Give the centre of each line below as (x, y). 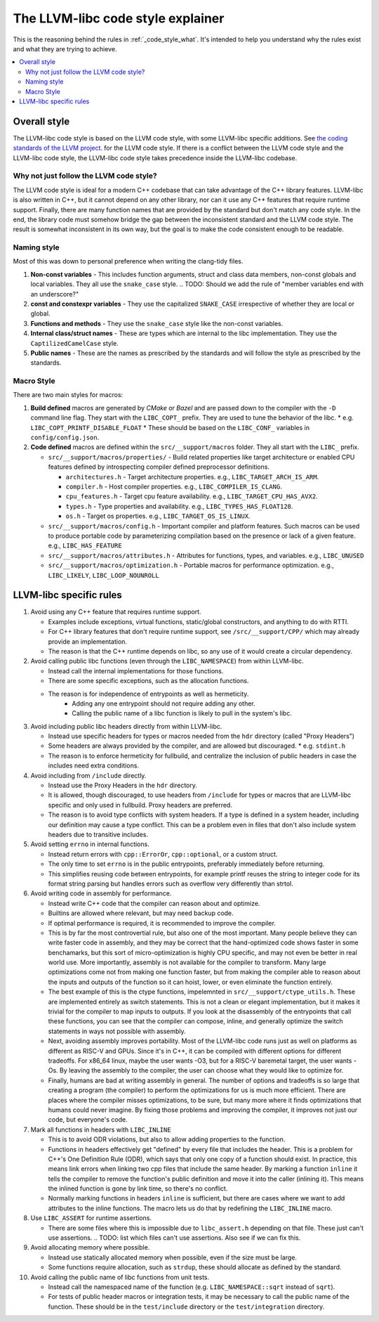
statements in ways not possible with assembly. (117, 1031)
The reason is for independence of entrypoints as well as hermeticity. (148, 694)
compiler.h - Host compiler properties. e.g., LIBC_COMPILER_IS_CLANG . (174, 486)
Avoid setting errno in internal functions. (90, 844)
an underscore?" (55, 294)
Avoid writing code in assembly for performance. (101, 893)
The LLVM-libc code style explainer (119, 18)
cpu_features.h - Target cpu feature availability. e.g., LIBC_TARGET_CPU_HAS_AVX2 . (192, 496)
